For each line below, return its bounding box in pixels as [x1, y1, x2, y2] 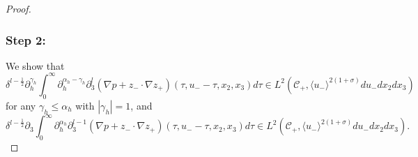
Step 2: [6, 31, 46, 48]
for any [6, 98, 36, 112]
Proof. [6, 1, 31, 15]
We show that [6, 58, 65, 73]
